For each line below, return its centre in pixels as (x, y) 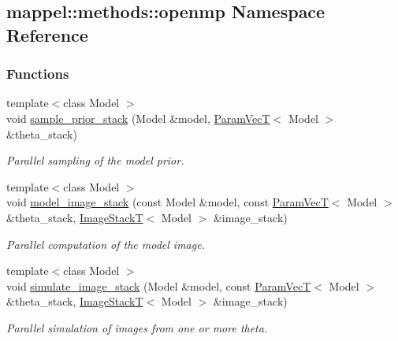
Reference (47, 34)
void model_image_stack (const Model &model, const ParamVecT (167, 202)
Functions (38, 74)
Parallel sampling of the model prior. (95, 160)
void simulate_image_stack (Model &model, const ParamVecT (159, 285)
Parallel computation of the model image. (106, 244)
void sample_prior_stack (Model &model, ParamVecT (138, 118)
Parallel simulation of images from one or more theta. (137, 327)
